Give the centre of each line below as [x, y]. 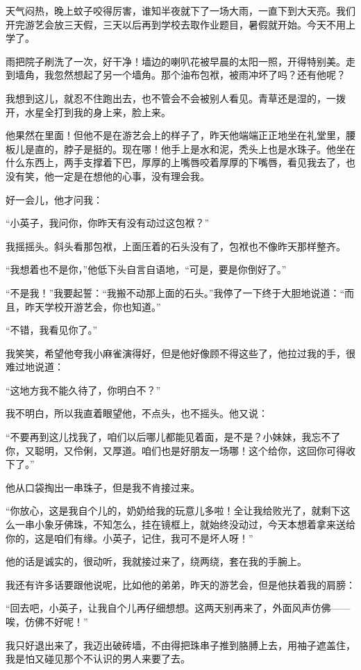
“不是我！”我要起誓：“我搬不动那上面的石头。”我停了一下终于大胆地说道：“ [175, 292]
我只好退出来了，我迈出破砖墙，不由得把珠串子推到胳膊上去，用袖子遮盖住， [180, 645]
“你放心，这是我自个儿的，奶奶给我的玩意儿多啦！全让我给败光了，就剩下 [173, 510]
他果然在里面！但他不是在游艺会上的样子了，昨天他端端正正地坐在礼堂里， [176, 135]
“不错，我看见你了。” [52, 330]
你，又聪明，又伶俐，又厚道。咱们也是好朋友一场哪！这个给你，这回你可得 [176, 450]
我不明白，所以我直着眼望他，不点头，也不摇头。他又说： [137, 413]
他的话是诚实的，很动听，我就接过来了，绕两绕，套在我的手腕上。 [156, 561]
